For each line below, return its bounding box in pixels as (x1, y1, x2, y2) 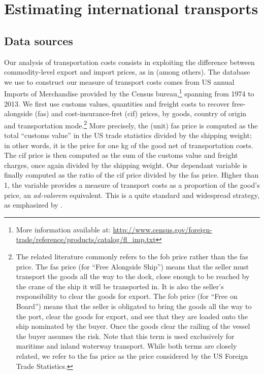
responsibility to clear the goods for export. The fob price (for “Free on (16, 291, 238, 301)
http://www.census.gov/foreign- (113, 224, 212, 234)
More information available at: (16, 224, 111, 234)
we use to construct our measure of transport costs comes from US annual (4, 76, 235, 87)
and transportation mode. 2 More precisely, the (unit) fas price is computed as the (4, 118, 258, 130)
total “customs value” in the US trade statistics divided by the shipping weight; (4, 130, 252, 141)
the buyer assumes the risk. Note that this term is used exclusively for (16, 330, 235, 341)
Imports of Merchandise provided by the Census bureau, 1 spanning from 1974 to (4, 87, 254, 99)
